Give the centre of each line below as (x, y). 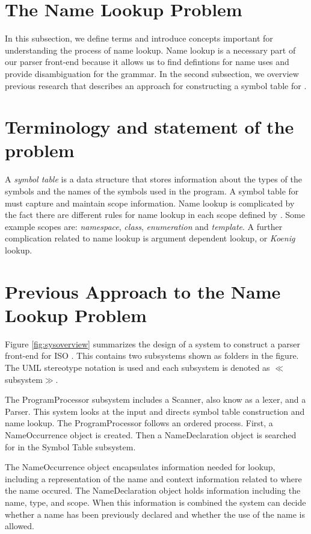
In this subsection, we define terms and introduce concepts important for (139, 38)
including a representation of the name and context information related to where (153, 478)
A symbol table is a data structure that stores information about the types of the (153, 179)
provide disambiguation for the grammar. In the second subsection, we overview (152, 73)
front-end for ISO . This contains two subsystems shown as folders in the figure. (152, 355)
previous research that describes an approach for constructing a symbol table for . (156, 85)
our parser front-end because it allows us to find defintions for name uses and (147, 62)
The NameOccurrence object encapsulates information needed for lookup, (140, 467)
